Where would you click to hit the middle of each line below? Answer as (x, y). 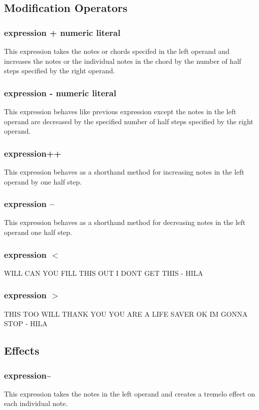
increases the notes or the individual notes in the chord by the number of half (123, 61)
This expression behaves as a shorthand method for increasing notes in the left (124, 172)
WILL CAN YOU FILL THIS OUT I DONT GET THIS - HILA (104, 273)
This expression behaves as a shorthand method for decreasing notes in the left (125, 222)
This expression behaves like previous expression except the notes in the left (120, 111)
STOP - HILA (26, 323)
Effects (22, 350)
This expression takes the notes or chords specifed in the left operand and (117, 51)
